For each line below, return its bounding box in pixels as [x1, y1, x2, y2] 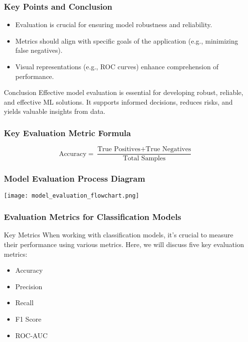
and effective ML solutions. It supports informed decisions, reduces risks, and [4, 96, 233, 107]
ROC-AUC [15, 330, 48, 340]
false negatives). [15, 45, 62, 55]
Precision [15, 281, 43, 291]
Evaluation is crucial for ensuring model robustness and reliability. [15, 19, 212, 30]
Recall [15, 297, 34, 308]
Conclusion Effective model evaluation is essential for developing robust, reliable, [4, 87, 244, 97]
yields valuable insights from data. [4, 106, 106, 116]
